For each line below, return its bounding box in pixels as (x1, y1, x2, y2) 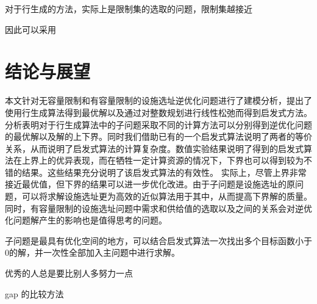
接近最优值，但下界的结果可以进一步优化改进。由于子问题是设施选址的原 (5, 178, 295, 190)
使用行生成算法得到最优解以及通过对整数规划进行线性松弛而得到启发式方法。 (5, 106, 312, 118)
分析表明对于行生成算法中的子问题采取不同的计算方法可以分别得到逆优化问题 (5, 118, 312, 131)
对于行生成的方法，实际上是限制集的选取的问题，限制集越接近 (5, 2, 252, 15)
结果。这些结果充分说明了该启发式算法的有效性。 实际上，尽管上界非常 (21, 165, 307, 178)
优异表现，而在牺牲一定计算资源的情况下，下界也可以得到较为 (55, 154, 304, 167)
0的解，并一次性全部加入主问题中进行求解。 (5, 246, 180, 259)
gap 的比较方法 (5, 287, 64, 300)
